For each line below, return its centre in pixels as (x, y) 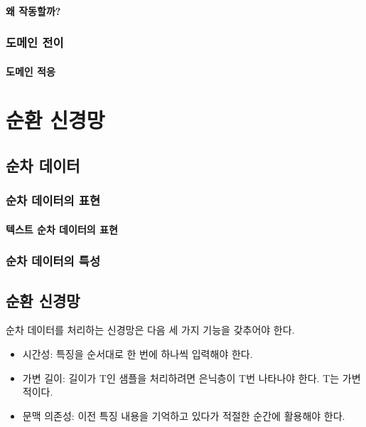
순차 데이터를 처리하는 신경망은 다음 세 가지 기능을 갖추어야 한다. (150, 330)
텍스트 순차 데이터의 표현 (62, 229)
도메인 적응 (31, 71)
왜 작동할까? (33, 10)
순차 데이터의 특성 (53, 261)
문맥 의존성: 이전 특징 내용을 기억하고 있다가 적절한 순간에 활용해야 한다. (184, 415)
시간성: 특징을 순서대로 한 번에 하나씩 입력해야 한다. (138, 354)
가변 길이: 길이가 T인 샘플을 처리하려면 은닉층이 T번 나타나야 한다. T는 (181, 378)
